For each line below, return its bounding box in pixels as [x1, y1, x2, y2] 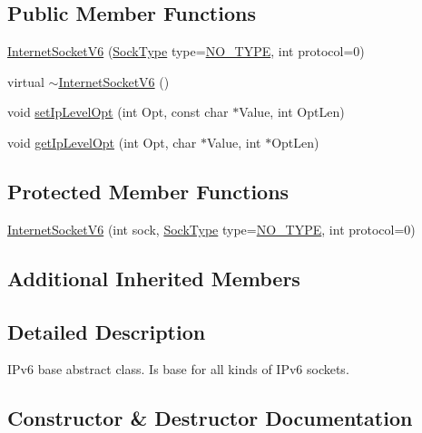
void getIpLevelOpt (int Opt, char [7, 132, 197, 151]
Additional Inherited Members [7, 264, 300, 292]
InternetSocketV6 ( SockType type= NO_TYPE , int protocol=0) [7, 42, 365, 61]
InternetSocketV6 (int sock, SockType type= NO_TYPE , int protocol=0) [7, 219, 416, 238]
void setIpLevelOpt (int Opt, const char [7, 102, 229, 121]
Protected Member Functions [7, 177, 290, 205]
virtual [7, 72, 44, 91]
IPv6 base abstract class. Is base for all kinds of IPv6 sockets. [7, 360, 349, 379]
